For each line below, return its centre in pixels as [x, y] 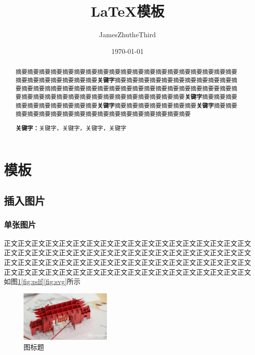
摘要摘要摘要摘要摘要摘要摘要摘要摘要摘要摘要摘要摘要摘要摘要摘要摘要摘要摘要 [126, 72]
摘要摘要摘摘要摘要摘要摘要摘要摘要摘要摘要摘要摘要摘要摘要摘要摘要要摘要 [126, 88]
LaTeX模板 [127, 11]
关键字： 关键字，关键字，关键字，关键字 [71, 128]
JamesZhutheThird [127, 35]
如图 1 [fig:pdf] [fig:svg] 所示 [42, 281]
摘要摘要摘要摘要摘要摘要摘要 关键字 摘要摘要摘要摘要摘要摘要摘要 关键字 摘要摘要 [126, 105]
